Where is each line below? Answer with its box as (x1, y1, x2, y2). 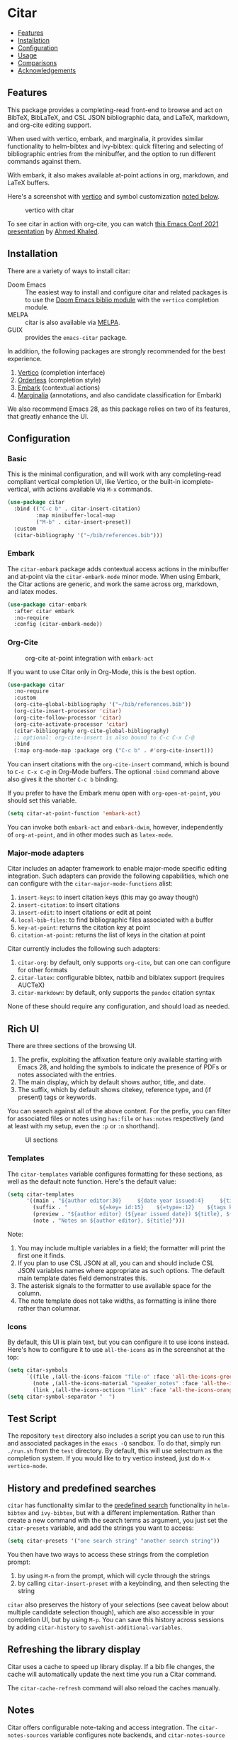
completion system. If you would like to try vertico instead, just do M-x (7, 1454, 211, 1463)
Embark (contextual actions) (17, 383, 101, 392)
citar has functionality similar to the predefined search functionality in (7, 1501, 213, 1509)
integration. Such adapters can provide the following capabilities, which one (7, 871, 229, 881)
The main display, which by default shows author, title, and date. (17, 1078, 205, 1086)
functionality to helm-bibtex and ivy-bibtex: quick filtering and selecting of (7, 142, 224, 150)
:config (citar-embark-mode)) (13, 621, 103, 628)
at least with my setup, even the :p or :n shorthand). (7, 1122, 160, 1130)
